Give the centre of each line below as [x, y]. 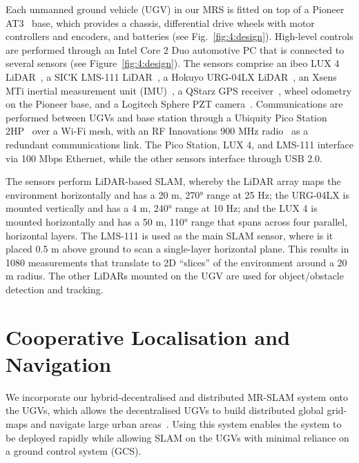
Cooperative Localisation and [148, 336]
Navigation [59, 363]
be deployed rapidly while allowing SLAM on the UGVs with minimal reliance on [177, 437]
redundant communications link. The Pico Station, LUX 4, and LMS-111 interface [179, 144]
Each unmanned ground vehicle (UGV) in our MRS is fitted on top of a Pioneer [175, 9]
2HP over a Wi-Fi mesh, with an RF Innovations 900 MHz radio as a [157, 131]
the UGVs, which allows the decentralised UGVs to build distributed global [165, 410]
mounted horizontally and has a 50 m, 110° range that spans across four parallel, [177, 221]
